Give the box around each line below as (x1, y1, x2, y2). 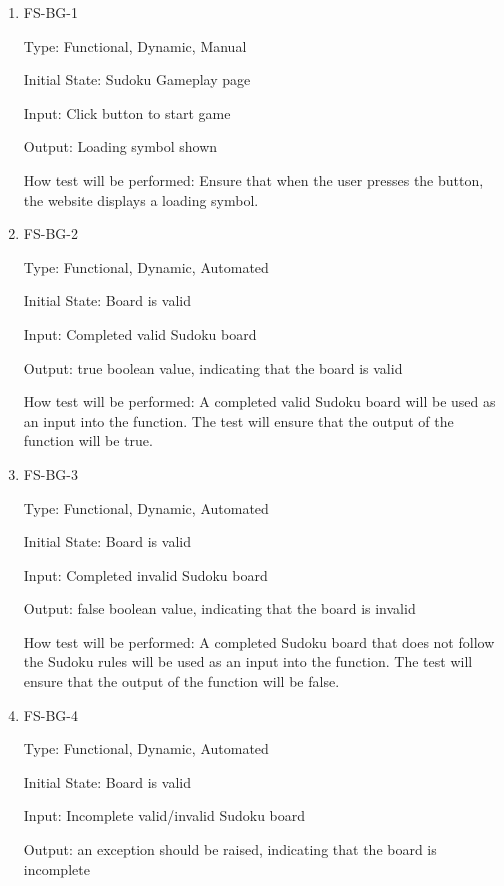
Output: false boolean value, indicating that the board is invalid (23, 598, 416, 619)
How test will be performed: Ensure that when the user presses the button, (23, 169, 484, 190)
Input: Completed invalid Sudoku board (23, 564, 268, 585)
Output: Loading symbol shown (23, 136, 218, 157)
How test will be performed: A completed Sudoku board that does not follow (23, 631, 495, 652)
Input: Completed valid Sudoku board (23, 323, 257, 344)
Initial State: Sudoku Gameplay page (23, 69, 251, 90)
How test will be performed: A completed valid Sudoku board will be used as (23, 391, 496, 412)
